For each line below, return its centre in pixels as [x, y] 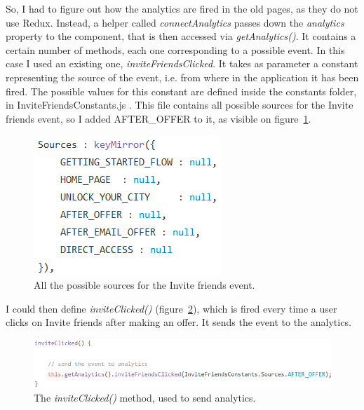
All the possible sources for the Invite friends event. [144, 284]
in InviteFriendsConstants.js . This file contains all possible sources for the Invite [180, 105]
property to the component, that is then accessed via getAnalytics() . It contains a [181, 36]
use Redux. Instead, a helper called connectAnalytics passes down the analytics [175, 22]
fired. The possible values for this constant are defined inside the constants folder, [181, 91]
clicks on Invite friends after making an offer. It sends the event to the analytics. [178, 322]
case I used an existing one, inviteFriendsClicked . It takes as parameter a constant [182, 63]
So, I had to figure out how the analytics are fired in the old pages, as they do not [182, 8]
